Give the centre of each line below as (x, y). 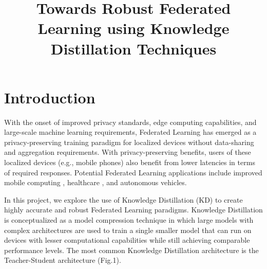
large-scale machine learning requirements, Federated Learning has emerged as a (130, 132)
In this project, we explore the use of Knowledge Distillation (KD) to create (123, 199)
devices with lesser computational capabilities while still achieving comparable (127, 240)
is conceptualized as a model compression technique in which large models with (129, 220)
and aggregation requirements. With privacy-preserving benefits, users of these (128, 152)
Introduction (50, 97)
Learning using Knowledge (133, 28)
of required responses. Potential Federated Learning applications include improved (133, 172)
